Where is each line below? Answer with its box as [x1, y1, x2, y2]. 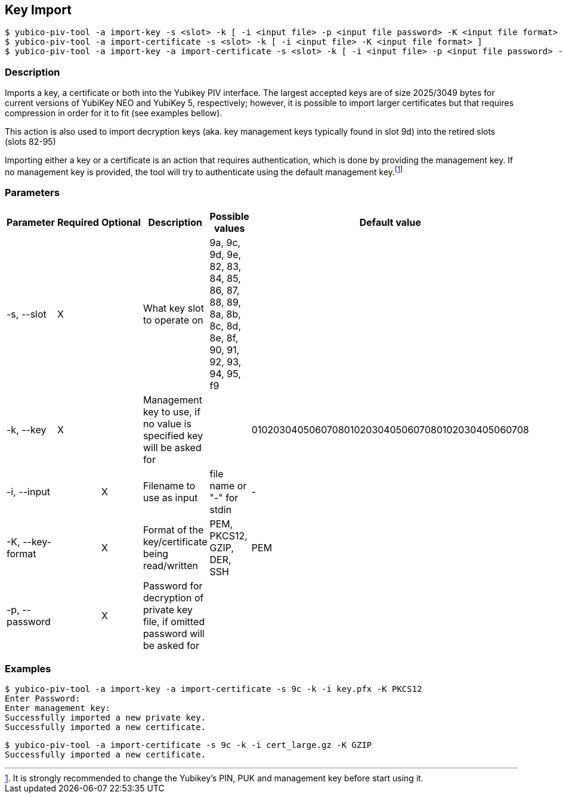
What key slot [143, 302, 204, 314]
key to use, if [143, 405, 201, 418]
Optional [101, 216, 141, 228]
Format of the [143, 523, 204, 536]
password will [143, 627, 205, 639]
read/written [143, 559, 198, 572]
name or [209, 479, 247, 492]
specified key [143, 429, 203, 442]
